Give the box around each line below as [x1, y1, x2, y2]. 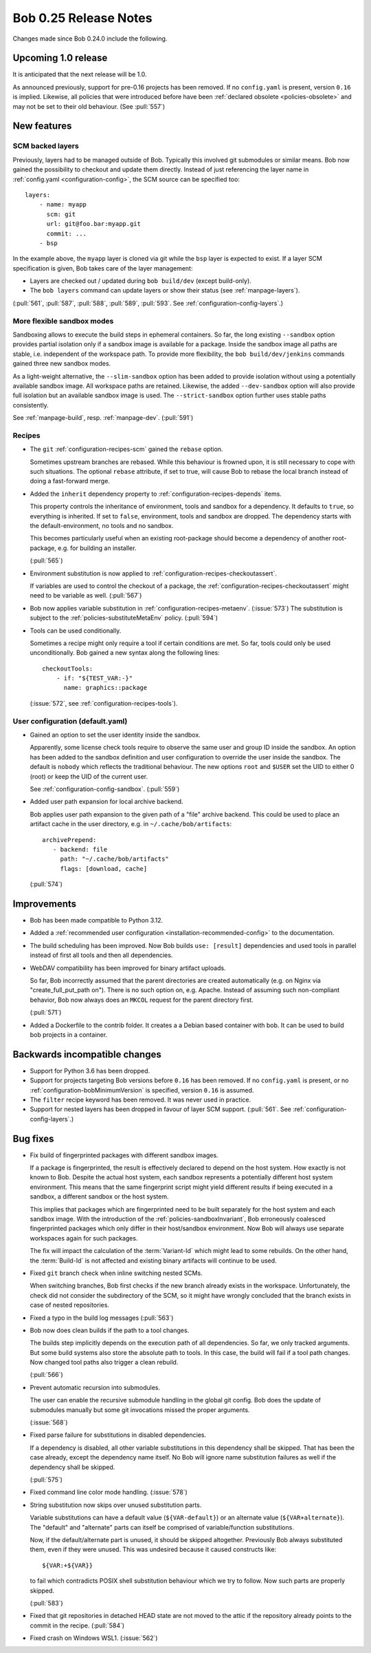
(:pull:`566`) [30, 1371, 63, 1379]
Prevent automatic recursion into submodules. [30, 1383, 161, 1391]
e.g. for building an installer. [57, 544, 137, 552]
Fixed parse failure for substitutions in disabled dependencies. [30, 1431, 206, 1439]
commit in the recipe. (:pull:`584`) [30, 1621, 125, 1630]
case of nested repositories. [30, 1301, 110, 1309]
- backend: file [52, 845, 108, 853]
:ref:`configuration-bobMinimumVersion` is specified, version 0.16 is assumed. [30, 1086, 254, 1094]
